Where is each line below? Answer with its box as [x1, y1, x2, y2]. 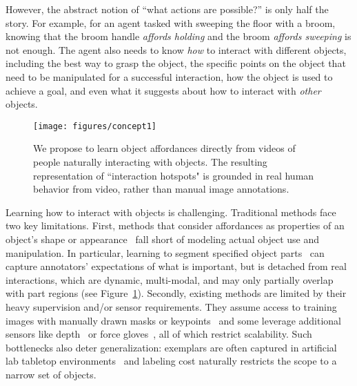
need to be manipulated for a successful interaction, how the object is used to [6, 69, 333, 84]
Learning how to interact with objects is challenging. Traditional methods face [6, 204, 336, 219]
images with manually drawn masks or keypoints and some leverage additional [6, 313, 342, 327]
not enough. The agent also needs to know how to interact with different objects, [6, 42, 347, 57]
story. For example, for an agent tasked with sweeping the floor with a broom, [6, 15, 336, 30]
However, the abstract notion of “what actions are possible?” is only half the [6, 2, 329, 16]
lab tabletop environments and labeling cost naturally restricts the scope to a [6, 354, 337, 368]
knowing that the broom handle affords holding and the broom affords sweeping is [6, 29, 351, 44]
